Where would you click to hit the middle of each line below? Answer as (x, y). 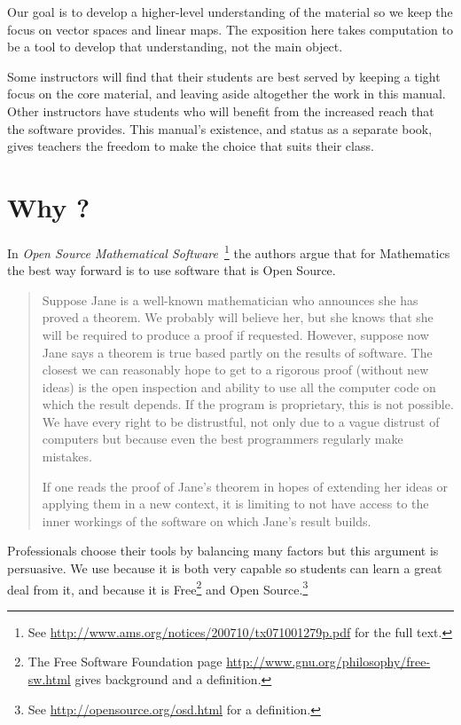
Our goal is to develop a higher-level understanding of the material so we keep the (230, 12)
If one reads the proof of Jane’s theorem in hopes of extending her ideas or (245, 486)
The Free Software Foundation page (125, 662)
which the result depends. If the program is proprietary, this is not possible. (248, 404)
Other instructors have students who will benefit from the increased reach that (221, 110)
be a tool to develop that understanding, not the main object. (175, 47)
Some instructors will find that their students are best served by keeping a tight (224, 76)
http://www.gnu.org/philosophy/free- (328, 662)
